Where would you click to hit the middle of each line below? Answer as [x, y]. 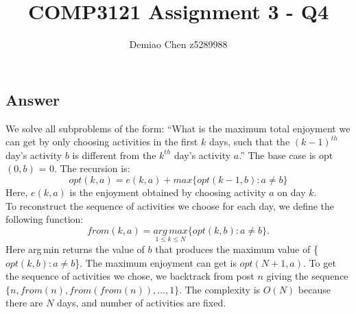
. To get [320, 262]
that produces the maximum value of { [237, 249]
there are [24, 303]
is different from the [114, 155]
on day [292, 192]
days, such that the [249, 142]
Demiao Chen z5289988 [178, 44]
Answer [33, 99]
